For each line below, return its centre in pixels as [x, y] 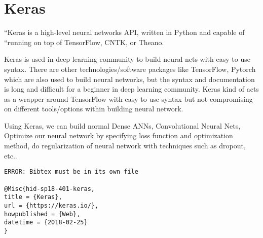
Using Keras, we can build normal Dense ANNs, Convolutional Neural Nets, [122, 125]
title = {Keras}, [33, 197]
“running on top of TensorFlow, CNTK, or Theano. [84, 42]
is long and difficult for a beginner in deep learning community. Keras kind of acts [131, 89]
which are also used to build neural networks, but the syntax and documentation [129, 79]
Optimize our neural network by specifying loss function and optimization [119, 135]
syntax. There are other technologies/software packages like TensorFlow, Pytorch [130, 69]
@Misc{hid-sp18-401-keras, [49, 189]
